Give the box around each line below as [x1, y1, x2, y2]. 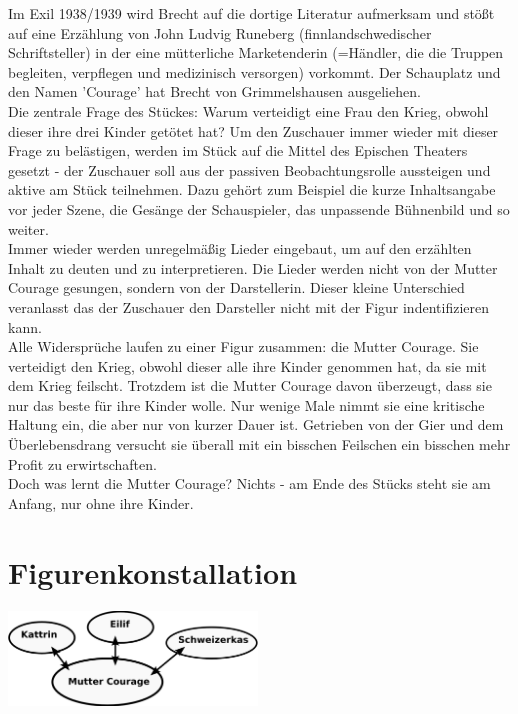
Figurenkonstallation [8, 551, 298, 592]
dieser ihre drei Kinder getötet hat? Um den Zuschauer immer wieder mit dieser [8, 120, 499, 141]
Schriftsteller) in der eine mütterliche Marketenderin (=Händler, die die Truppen [8, 42, 504, 63]
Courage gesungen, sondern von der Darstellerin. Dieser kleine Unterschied [8, 277, 465, 298]
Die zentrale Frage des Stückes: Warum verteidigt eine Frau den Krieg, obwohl [8, 100, 489, 121]
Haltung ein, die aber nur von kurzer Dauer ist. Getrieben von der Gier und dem [8, 414, 504, 435]
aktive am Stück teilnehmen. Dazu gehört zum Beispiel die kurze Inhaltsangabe [8, 179, 496, 200]
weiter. [8, 218, 49, 239]
